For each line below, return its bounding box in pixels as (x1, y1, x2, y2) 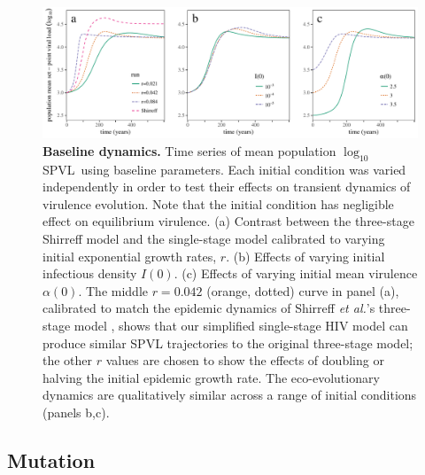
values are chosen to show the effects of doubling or (105, 351, 384, 370)
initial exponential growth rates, (42, 246, 217, 265)
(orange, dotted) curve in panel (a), (206, 281, 399, 300)
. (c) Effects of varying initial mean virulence (174, 264, 418, 283)
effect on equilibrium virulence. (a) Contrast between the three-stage (42, 212, 414, 230)
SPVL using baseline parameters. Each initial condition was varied (42, 160, 406, 178)
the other (42, 351, 93, 370)
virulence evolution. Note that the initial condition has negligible (42, 194, 394, 213)
